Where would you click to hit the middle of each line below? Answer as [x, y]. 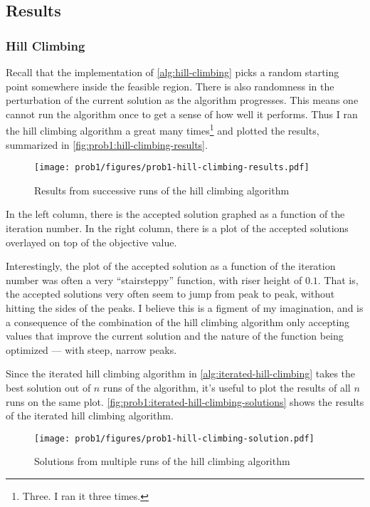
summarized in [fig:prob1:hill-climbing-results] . [107, 144]
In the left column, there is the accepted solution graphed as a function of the [175, 214]
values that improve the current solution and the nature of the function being [175, 336]
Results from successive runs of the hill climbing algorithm [162, 190]
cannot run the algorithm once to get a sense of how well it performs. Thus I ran [182, 114]
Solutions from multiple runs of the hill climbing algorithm [162, 461]
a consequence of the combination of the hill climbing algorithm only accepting [178, 322]
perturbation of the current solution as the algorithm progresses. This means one [182, 100]
